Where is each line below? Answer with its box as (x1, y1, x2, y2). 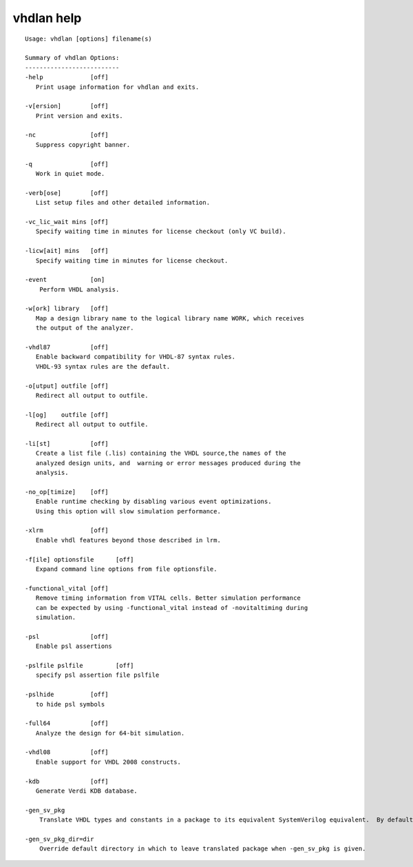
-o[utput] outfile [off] (25, 382, 109, 389)
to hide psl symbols (35, 700, 105, 708)
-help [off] (25, 73, 109, 81)
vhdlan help (12, 10, 82, 25)
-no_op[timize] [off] (25, 488, 109, 496)
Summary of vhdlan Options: (25, 54, 120, 62)
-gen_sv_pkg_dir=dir (25, 835, 94, 843)
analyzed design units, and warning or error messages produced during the (35, 459, 301, 467)
